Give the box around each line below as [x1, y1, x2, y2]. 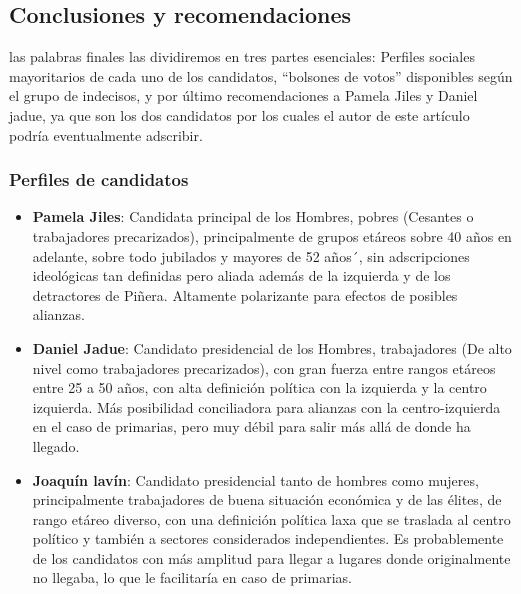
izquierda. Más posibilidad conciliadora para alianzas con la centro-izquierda [32, 396, 501, 417]
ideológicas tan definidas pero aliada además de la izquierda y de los [32, 265, 451, 286]
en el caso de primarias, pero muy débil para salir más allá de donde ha [32, 416, 471, 437]
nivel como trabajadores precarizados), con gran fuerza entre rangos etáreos [32, 357, 496, 378]
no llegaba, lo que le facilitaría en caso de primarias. [32, 567, 352, 588]
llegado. [32, 435, 80, 456]
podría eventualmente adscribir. [9, 124, 203, 145]
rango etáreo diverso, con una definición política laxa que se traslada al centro [32, 508, 511, 529]
